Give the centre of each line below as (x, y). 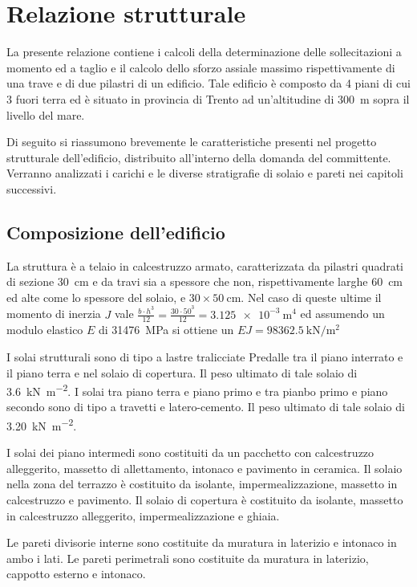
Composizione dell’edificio (116, 232)
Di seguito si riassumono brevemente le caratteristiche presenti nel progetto (192, 142)
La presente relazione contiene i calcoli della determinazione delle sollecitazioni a (204, 52)
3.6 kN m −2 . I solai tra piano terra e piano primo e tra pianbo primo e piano (197, 390)
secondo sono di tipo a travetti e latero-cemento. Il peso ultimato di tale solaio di (206, 407)
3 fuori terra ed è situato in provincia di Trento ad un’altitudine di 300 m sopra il (208, 98)
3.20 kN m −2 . (42, 424)
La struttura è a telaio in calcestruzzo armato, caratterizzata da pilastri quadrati (205, 265)
